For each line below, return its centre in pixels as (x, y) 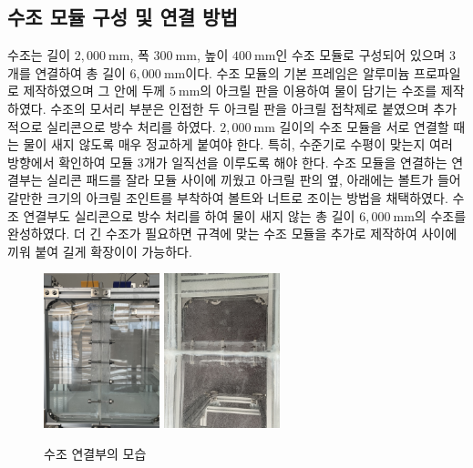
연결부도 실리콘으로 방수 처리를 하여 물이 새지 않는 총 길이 (189, 215)
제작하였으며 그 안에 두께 (94, 91)
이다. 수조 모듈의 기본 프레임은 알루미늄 (298, 72)
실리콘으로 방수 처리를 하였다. (131, 126)
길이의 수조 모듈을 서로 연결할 (364, 126)
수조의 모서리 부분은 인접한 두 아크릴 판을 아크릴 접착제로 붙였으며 (240, 108)
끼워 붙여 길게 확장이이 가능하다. (100, 251)
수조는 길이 (39, 55)
